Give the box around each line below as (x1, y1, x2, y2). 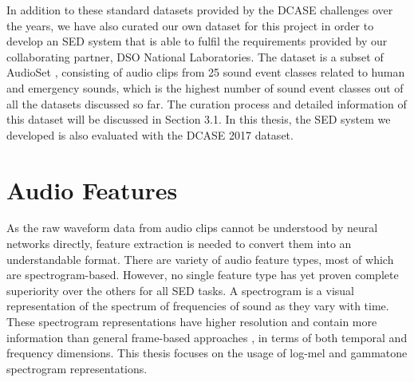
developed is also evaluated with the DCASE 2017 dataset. (6, 126, 294, 143)
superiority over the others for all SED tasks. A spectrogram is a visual (6, 282, 354, 298)
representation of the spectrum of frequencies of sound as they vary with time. (6, 297, 389, 314)
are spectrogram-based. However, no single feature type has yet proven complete (6, 266, 399, 283)
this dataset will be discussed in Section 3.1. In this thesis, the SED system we (6, 111, 391, 128)
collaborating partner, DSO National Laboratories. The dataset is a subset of (6, 48, 384, 65)
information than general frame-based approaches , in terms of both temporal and (6, 329, 408, 345)
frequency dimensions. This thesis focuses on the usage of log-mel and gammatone (6, 345, 408, 361)
